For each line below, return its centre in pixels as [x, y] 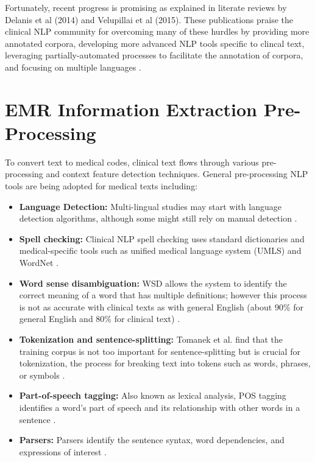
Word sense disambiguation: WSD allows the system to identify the [153, 283]
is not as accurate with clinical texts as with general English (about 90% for [161, 306]
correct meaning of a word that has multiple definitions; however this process [163, 295]
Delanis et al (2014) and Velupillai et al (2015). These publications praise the [149, 19]
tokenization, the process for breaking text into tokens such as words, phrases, [165, 363]
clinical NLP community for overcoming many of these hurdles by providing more [157, 31]
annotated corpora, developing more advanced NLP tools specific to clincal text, [155, 43]
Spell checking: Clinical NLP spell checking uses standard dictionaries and [162, 238]
